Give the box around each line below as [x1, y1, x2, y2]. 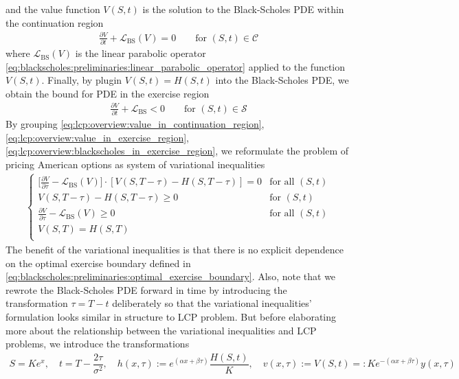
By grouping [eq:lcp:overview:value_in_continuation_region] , [5, 117, 265, 131]
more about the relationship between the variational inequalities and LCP [5, 323, 317, 337]
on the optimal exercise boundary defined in [5, 255, 191, 270]
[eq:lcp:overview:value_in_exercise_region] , [5, 130, 189, 144]
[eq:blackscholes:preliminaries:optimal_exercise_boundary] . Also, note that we [5, 269, 336, 284]
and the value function [5, 2, 100, 16]
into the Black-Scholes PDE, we [215, 73, 349, 87]
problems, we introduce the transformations [5, 336, 190, 351]
